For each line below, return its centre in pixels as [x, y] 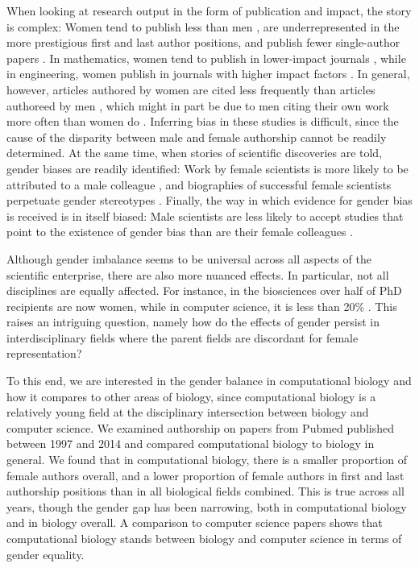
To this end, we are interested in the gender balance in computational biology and [209, 381]
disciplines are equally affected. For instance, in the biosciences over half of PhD [204, 290]
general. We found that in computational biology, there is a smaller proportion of [207, 460]
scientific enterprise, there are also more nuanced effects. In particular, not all [198, 274]
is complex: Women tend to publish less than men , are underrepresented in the [203, 26]
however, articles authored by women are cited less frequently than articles [191, 89]
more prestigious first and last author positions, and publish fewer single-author [203, 42]
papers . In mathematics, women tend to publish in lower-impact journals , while [206, 58]
